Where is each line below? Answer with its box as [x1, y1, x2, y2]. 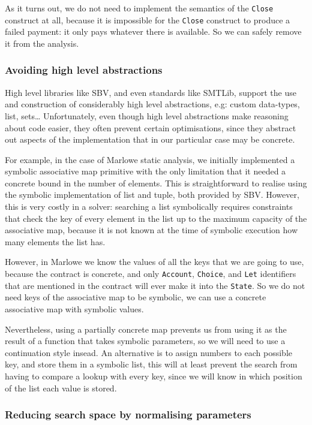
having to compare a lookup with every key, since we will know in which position [5, 369, 302, 382]
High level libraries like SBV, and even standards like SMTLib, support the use [5, 86, 296, 98]
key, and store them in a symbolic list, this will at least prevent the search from [5, 358, 298, 370]
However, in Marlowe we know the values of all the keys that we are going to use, [5, 255, 304, 268]
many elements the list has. [5, 235, 106, 248]
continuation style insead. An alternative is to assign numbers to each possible [5, 346, 293, 358]
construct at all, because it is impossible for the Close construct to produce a [5, 13, 290, 26]
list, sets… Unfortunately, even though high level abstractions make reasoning [5, 109, 289, 122]
